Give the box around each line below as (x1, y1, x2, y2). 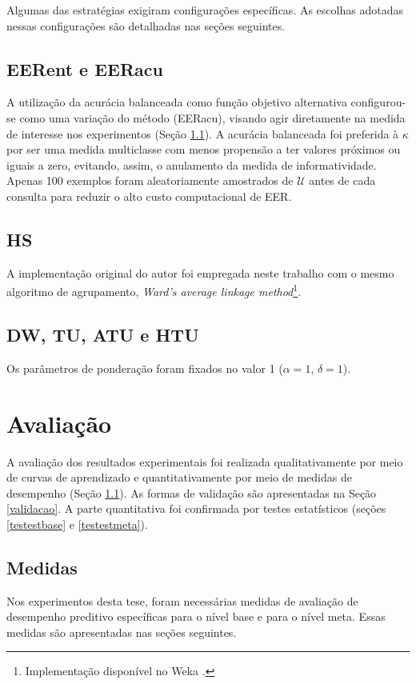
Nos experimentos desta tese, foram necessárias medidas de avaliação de (6, 592, 358, 609)
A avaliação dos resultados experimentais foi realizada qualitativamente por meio (6, 453, 403, 470)
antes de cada (309, 172, 376, 189)
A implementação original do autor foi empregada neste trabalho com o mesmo (6, 264, 394, 281)
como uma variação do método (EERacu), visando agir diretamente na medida (19, 109, 406, 126)
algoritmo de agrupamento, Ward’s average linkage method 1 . (6, 281, 302, 299)
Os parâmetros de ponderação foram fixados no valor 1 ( (6, 359, 283, 376)
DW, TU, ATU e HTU (6, 322, 199, 346)
